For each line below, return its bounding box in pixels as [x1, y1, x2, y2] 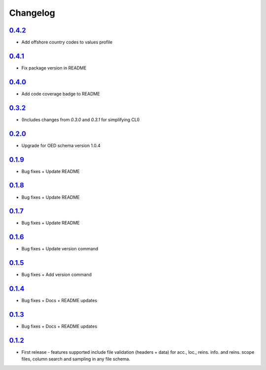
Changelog [9, 7, 55, 18]
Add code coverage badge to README [21, 91, 100, 97]
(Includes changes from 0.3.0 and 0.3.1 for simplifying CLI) [21, 116, 140, 123]
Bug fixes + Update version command [21, 246, 99, 252]
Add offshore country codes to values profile [21, 39, 113, 45]
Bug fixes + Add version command [21, 271, 92, 278]
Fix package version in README [21, 65, 87, 71]
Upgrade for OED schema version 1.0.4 [21, 142, 101, 148]
